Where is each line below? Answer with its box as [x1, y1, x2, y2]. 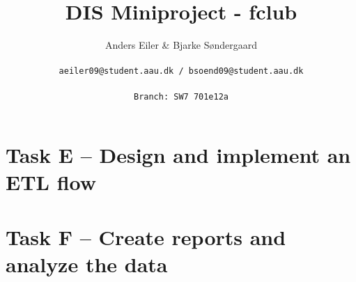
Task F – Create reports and [6, 222, 286, 251]
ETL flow [6, 168, 97, 196]
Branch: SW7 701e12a [133, 91, 229, 102]
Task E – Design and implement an [6, 141, 351, 169]
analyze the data [6, 249, 168, 278]
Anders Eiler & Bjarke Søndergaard [105, 38, 258, 52]
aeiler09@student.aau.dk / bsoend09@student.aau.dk [59, 66, 304, 77]
